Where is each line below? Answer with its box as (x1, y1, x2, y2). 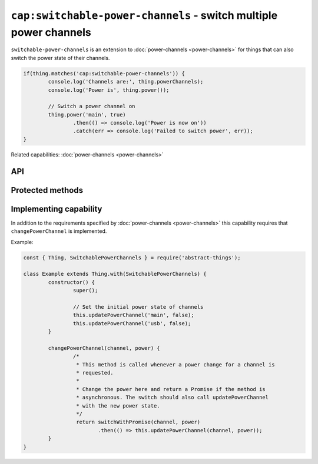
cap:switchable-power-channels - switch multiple (11, 9, 278, 22)
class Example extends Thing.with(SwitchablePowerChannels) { (23, 271, 207, 278)
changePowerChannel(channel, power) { (48, 345, 160, 351)
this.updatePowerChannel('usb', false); (72, 320, 191, 326)
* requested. (75, 369, 114, 376)
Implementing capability (11, 203, 102, 214)
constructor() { (48, 279, 95, 285)
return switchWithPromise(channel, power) (75, 419, 201, 426)
